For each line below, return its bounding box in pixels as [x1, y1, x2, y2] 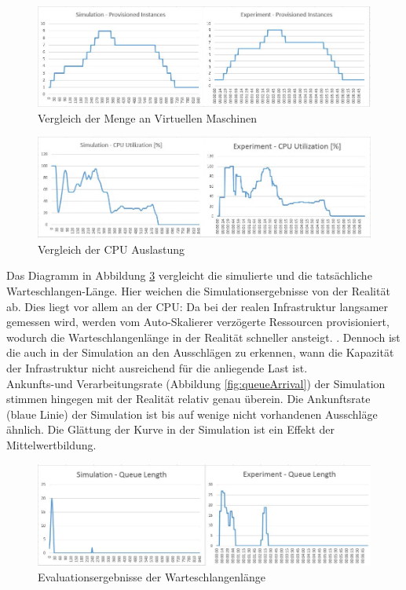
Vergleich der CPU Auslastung [38, 240, 185, 257]
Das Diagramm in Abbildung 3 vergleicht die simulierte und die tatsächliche [6, 267, 372, 284]
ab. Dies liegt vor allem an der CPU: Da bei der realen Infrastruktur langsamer [6, 298, 389, 314]
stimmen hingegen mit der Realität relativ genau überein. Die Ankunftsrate [6, 390, 371, 407]
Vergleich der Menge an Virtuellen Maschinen [38, 109, 258, 126]
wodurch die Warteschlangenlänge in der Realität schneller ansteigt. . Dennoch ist [6, 328, 401, 345]
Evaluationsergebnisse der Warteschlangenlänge [38, 568, 265, 585]
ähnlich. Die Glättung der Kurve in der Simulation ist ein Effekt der [6, 421, 335, 438]
